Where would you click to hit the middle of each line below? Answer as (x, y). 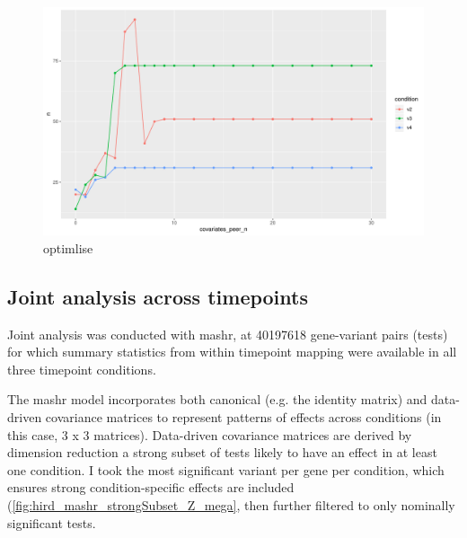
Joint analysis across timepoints (158, 296)
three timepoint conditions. (82, 369)
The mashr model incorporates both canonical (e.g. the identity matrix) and (217, 399)
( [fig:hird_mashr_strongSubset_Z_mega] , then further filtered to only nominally (231, 504)
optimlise (68, 247)
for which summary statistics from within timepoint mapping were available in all (232, 352)
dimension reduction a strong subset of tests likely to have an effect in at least (222, 452)
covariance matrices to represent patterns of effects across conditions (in (243, 417)
